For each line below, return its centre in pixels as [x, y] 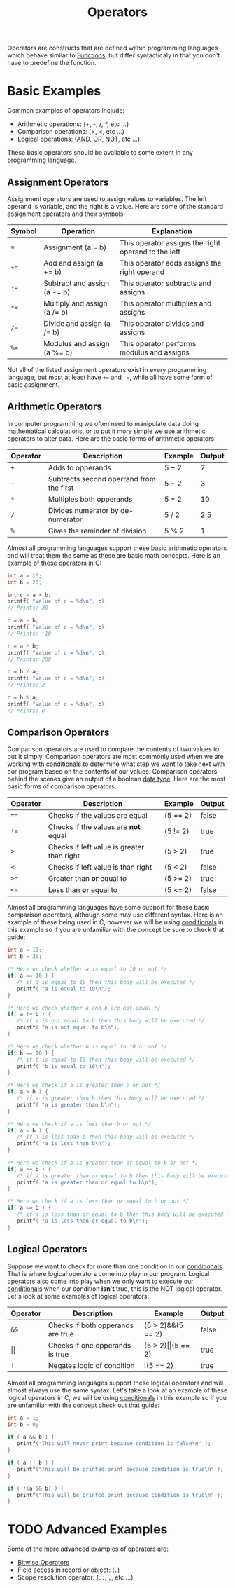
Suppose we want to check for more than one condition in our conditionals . [116, 1266]
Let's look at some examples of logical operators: [78, 1296]
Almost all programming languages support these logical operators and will [115, 1383]
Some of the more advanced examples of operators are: [88, 1549]
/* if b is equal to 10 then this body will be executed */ [106, 1060]
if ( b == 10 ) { [31, 1053]
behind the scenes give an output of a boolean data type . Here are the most [116, 779]
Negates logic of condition [91, 1365]
